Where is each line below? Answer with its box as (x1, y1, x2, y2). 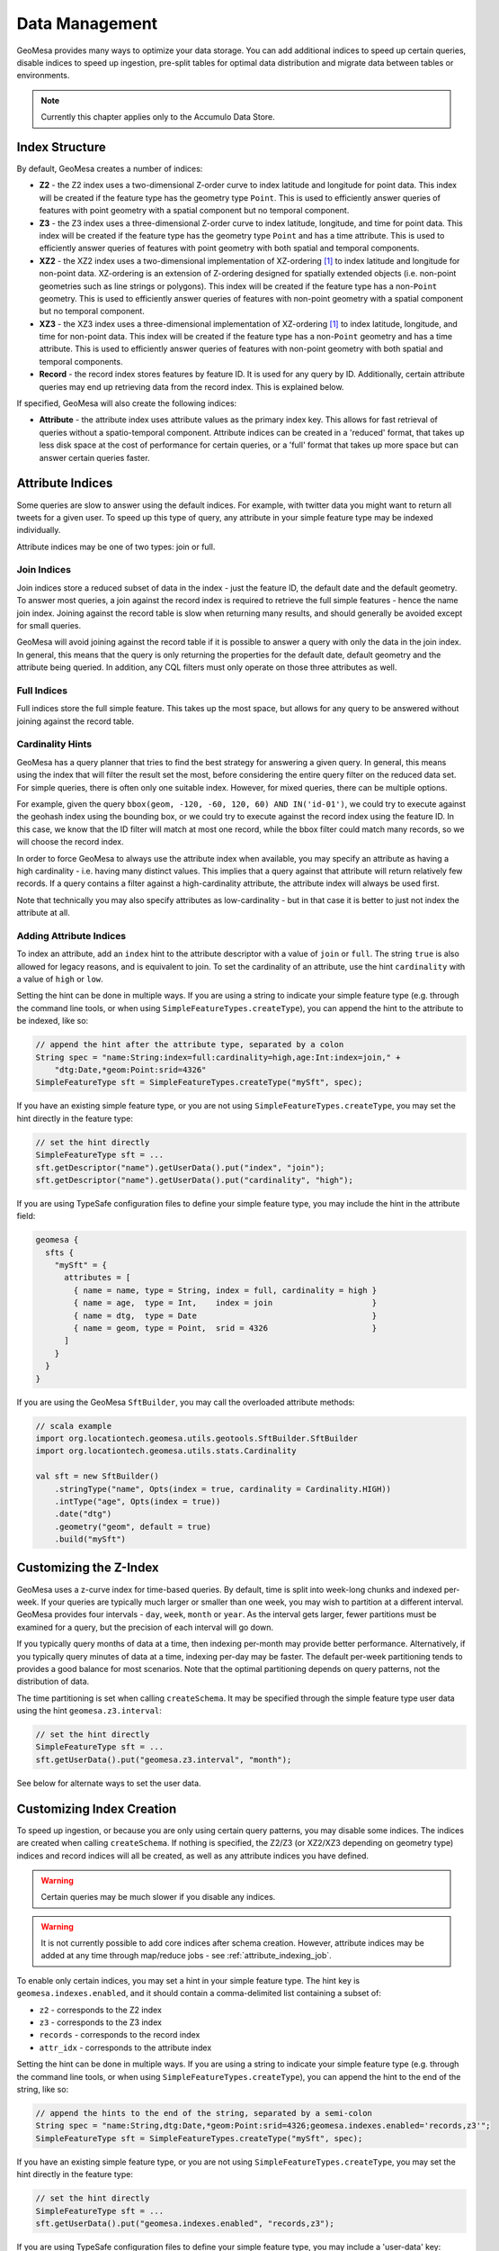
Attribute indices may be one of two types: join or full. (16, 541, 216, 552)
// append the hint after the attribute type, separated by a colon (35, 1040, 344, 1050)
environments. (16, 70, 70, 81)
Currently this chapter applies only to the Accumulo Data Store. (40, 112, 276, 122)
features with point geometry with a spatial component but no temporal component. (39, 205, 350, 216)
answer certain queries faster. (39, 452, 150, 463)
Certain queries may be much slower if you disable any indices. (40, 1892, 276, 1903)
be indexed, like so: (16, 1016, 89, 1026)
